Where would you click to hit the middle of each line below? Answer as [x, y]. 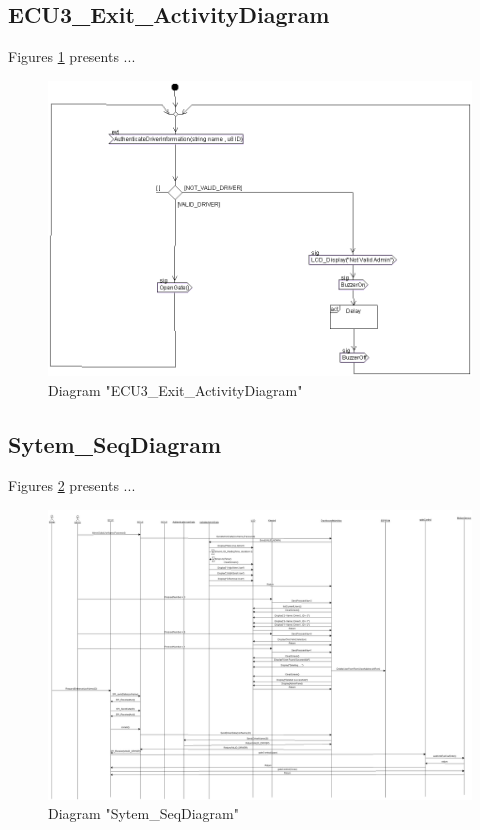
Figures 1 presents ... [72, 56]
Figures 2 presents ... [72, 485]
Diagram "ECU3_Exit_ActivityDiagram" [175, 389]
